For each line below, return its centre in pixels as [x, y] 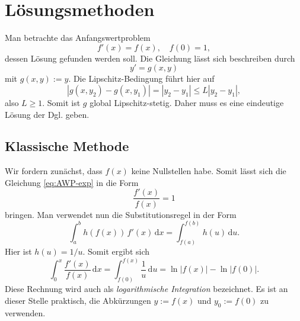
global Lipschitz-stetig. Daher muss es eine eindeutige [187, 102]
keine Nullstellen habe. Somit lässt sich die [209, 171]
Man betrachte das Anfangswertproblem [78, 38]
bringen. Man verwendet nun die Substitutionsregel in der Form [121, 214]
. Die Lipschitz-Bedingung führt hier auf [141, 78]
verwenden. [25, 312]
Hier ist [18, 251]
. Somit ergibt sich [116, 251]
